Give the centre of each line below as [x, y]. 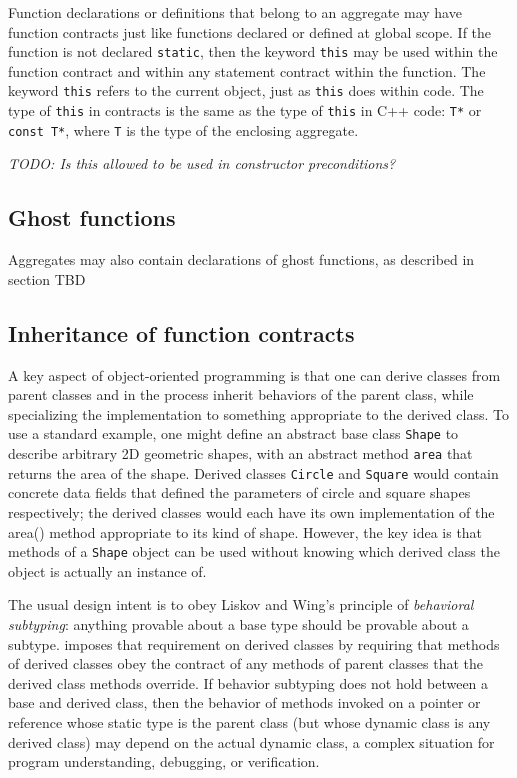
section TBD [47, 278]
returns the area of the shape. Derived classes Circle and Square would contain [253, 472]
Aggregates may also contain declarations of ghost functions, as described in [241, 259]
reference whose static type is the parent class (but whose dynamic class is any [249, 721]
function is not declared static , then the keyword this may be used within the [253, 51]
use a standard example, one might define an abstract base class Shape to [233, 433]
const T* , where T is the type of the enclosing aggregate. [183, 129]
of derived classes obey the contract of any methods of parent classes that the [246, 663]
